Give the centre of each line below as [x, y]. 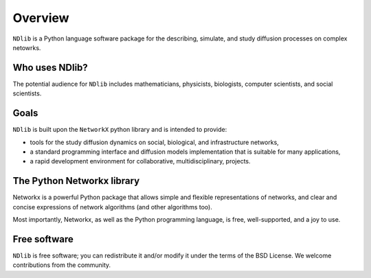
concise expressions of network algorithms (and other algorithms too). [112, 207]
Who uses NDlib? [50, 68]
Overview [41, 18]
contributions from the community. [62, 265]
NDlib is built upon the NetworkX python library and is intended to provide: [120, 130]
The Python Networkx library [76, 181]
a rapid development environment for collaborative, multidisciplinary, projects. [140, 161]
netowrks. [27, 47]
